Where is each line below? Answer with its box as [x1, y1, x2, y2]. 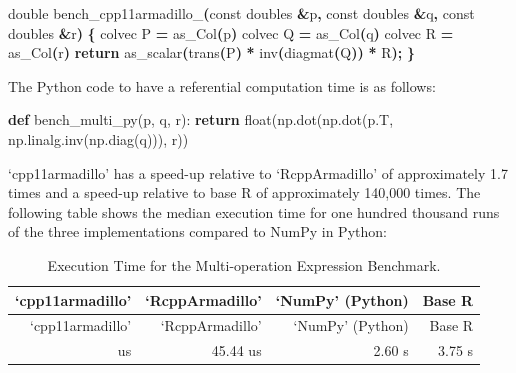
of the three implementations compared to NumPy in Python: [8, 221, 387, 242]
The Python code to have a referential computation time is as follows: [8, 75, 436, 96]
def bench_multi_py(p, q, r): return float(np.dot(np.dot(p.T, [8, 109, 394, 130]
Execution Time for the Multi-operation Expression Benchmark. [47, 254, 441, 275]
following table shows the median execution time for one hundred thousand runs [8, 201, 500, 222]
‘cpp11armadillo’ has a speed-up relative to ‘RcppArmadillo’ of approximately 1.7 [8, 162, 508, 183]
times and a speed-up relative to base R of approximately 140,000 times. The [8, 182, 481, 203]
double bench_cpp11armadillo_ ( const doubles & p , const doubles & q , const [8, 3, 475, 23]
